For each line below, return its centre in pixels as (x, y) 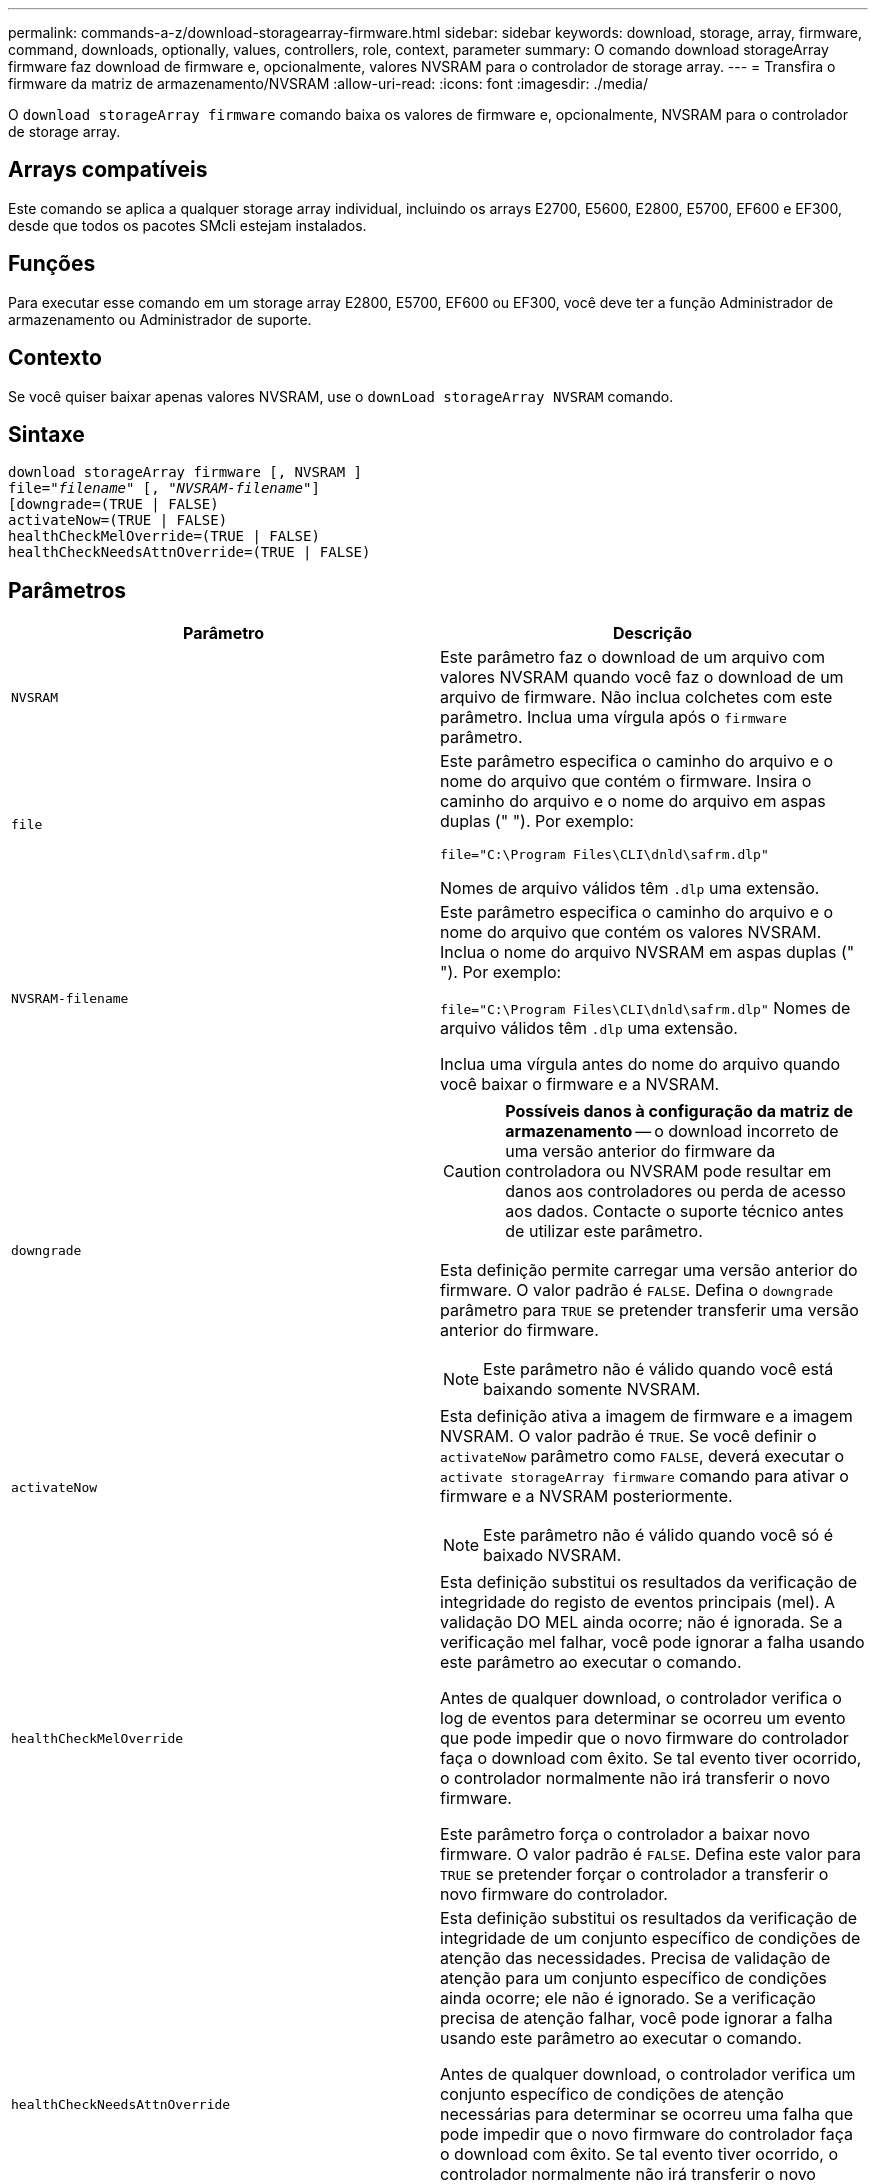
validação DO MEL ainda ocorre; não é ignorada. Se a (641, 1622)
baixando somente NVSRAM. (592, 1389)
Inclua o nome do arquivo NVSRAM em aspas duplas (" (647, 952)
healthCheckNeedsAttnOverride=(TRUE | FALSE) (189, 552)
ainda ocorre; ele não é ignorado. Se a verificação (628, 1998)
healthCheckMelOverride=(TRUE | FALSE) (164, 536)
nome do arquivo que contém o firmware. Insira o (626, 781)
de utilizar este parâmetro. (604, 1231)
